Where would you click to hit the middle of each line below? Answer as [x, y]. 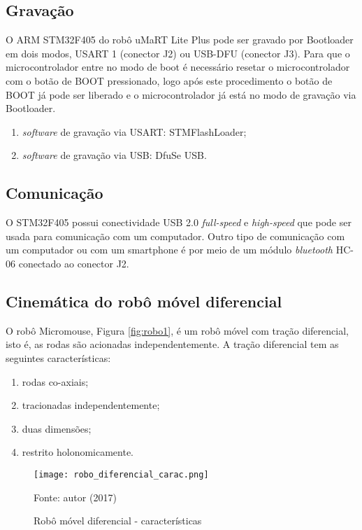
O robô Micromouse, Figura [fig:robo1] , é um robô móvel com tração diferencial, [177, 330]
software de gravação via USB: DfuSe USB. [114, 155]
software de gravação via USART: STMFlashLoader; [134, 131]
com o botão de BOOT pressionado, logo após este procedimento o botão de [169, 80]
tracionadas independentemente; [91, 405]
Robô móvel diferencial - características [118, 521]
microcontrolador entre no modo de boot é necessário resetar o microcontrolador [178, 67]
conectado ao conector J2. [74, 263]
